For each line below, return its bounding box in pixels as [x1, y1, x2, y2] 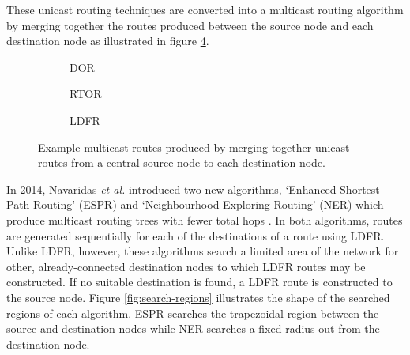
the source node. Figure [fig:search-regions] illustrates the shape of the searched [6, 289, 390, 305]
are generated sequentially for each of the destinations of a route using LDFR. [6, 227, 385, 244]
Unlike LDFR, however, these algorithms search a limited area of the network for [6, 243, 399, 259]
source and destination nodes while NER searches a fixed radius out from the [6, 320, 380, 337]
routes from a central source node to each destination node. [38, 154, 325, 171]
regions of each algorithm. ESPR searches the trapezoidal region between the [6, 304, 379, 321]
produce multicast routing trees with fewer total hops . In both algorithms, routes [6, 211, 403, 228]
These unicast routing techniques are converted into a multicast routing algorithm [6, 2, 404, 17]
